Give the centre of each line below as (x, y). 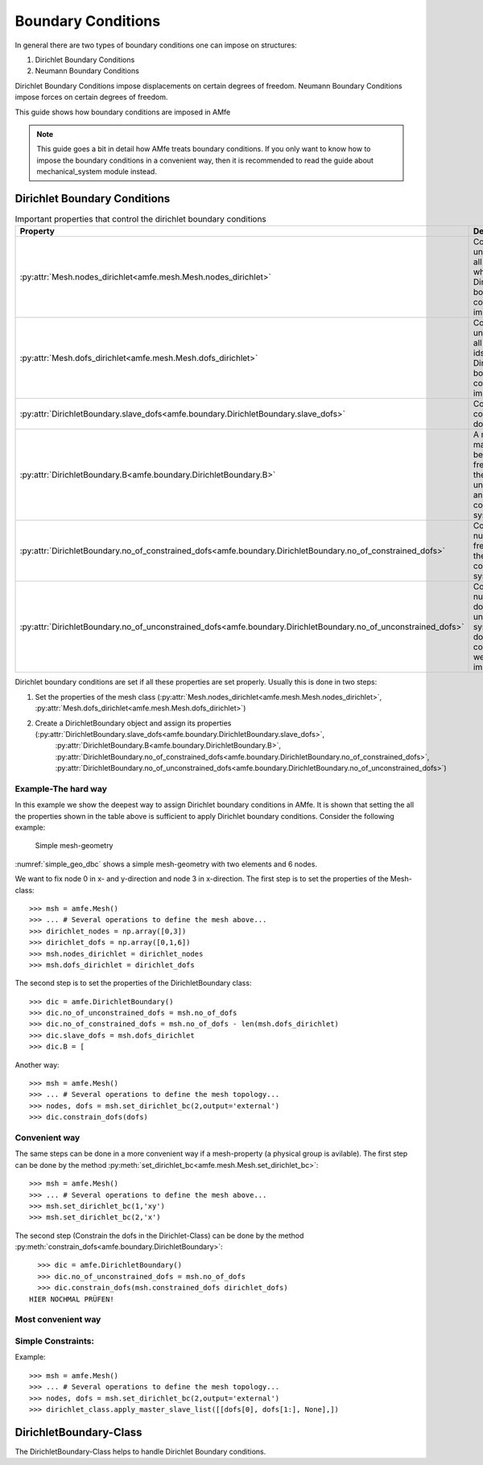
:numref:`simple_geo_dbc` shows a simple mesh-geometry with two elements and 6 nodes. (166, 864)
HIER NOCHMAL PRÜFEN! (72, 1299)
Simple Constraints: (54, 1341)
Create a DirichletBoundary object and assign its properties (133, 723)
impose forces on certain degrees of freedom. (91, 97)
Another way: (37, 1065)
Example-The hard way (61, 788)
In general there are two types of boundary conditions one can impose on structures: (156, 45)
